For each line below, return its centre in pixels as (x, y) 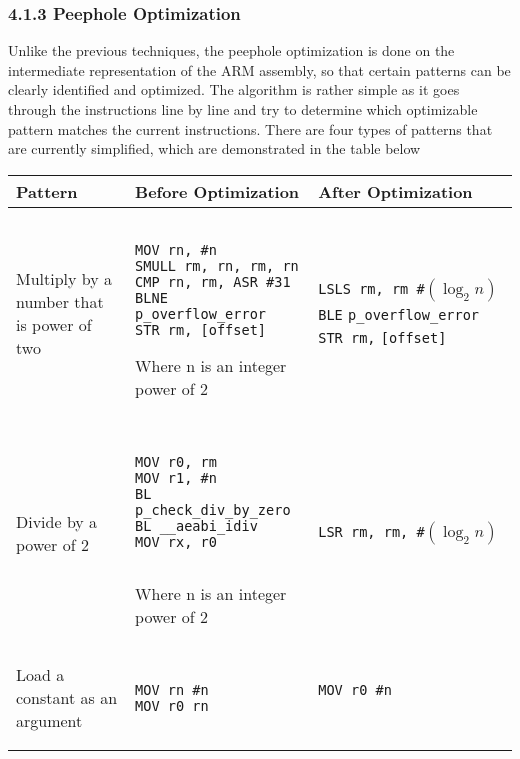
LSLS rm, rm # (371, 288)
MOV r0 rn (172, 705)
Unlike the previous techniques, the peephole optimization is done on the (231, 50)
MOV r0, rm (176, 461)
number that (60, 301)
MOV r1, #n (176, 477)
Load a (40, 675)
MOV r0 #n (355, 689)
